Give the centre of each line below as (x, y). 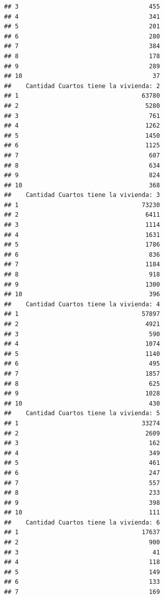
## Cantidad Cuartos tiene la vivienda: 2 (82, 86)
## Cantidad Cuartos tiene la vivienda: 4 (82, 304)
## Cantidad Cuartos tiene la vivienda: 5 (82, 413)
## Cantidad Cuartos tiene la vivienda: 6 (82, 522)
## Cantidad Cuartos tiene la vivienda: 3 (82, 195)
